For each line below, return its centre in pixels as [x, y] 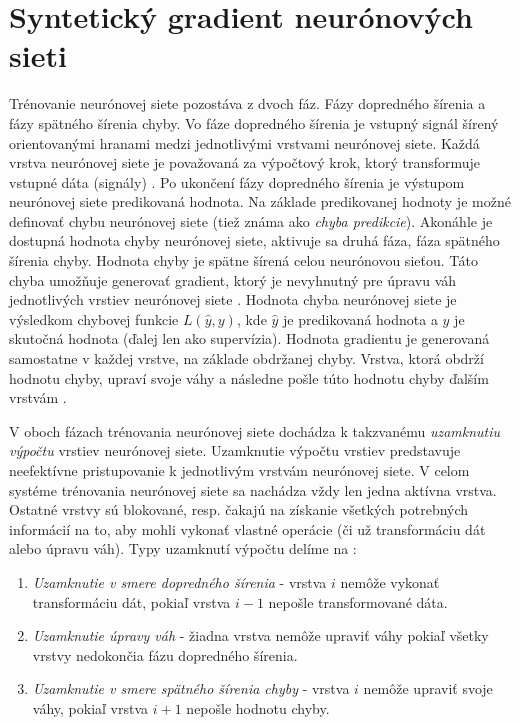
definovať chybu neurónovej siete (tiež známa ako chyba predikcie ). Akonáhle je [251, 220]
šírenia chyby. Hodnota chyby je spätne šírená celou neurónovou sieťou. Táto [244, 260]
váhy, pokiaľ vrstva [90, 707]
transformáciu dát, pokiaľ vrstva [131, 601]
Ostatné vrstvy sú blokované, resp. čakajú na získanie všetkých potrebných [239, 509]
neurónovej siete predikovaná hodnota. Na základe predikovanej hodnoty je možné [260, 201]
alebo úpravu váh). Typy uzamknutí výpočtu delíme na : [183, 548]
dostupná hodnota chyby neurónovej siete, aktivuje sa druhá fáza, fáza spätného [254, 240]
